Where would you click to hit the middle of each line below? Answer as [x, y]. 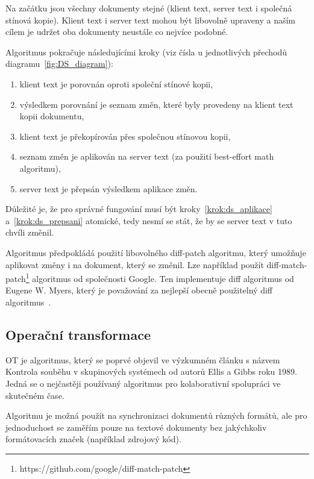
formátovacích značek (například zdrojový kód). [93, 439]
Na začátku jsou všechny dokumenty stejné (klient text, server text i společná [149, 8]
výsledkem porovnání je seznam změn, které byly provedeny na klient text [156, 104]
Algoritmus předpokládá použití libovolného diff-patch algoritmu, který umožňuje [156, 252]
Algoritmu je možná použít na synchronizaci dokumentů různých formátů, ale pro [156, 415]
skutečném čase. [35, 395]
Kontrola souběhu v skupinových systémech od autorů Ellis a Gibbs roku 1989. [151, 371]
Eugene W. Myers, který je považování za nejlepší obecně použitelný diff [139, 290]
